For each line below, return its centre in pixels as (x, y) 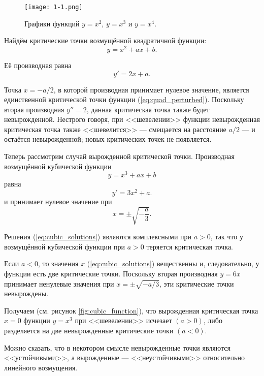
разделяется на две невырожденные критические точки (89, 331)
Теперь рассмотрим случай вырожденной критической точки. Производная (119, 156)
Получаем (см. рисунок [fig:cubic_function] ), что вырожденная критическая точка (131, 310)
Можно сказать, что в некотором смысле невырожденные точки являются (118, 347)
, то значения (58, 263)
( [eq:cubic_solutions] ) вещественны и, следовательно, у (173, 263)
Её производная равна (38, 65)
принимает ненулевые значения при (59, 283)
